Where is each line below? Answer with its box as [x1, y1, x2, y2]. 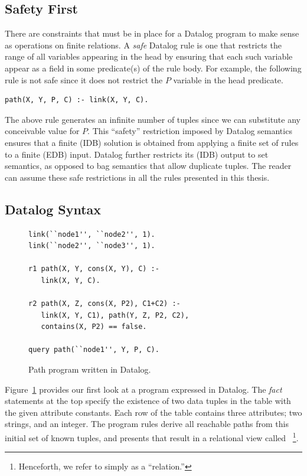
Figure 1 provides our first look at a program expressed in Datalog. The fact [5, 383, 282, 395]
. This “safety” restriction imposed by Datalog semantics [87, 125, 292, 137]
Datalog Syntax [5, 200, 102, 218]
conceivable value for [5, 125, 80, 137]
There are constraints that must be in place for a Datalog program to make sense [5, 27, 299, 40]
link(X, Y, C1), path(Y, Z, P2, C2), [41, 311, 190, 319]
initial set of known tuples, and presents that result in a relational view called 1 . [5, 430, 299, 444]
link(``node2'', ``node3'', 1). [28, 242, 155, 250]
